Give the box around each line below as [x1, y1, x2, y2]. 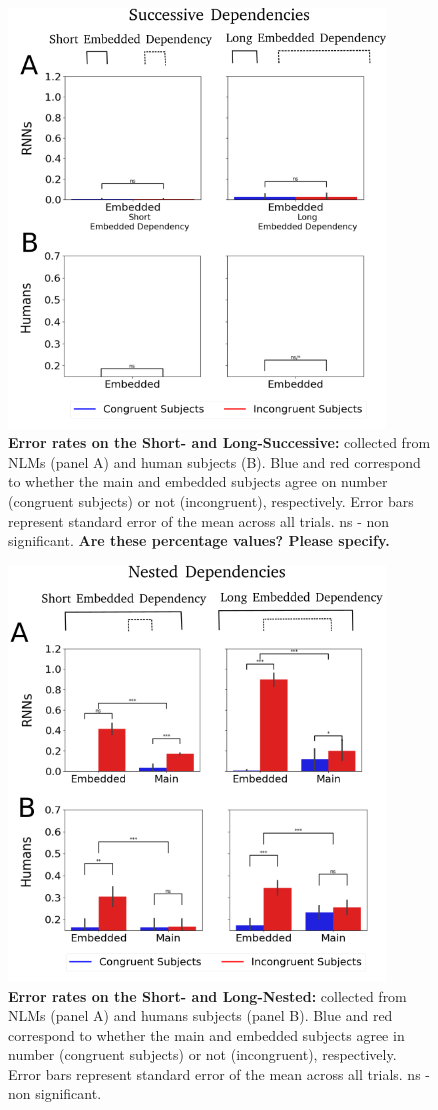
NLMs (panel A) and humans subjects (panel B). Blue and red [8, 1005, 393, 1026]
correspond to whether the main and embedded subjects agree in [8, 1024, 405, 1045]
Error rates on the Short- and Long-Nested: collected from [8, 985, 407, 1006]
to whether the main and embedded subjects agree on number [8, 471, 388, 492]
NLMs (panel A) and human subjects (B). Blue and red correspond [8, 451, 421, 472]
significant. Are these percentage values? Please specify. [8, 530, 390, 551]
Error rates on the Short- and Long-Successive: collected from [8, 432, 431, 453]
